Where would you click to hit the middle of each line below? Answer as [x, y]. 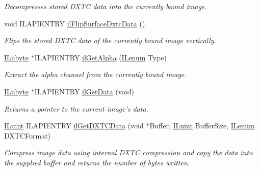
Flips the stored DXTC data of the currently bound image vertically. [110, 40]
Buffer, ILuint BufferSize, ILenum [202, 126]
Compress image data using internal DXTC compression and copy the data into [128, 152]
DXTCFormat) [28, 135]
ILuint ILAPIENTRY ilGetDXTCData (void [74, 126]
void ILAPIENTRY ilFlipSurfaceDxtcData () [75, 23]
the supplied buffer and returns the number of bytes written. [97, 162]
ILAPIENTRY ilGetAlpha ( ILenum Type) [101, 57]
